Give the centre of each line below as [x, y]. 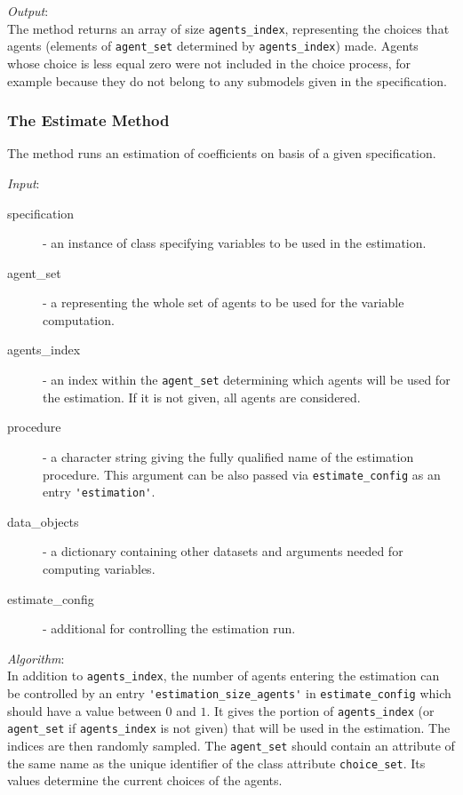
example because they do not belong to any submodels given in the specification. [227, 80]
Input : [24, 183]
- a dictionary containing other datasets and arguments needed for [223, 551]
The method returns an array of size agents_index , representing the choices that [228, 28]
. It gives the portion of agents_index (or [320, 710]
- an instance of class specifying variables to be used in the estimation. [235, 243]
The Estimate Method [88, 120]
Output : [28, 11]
